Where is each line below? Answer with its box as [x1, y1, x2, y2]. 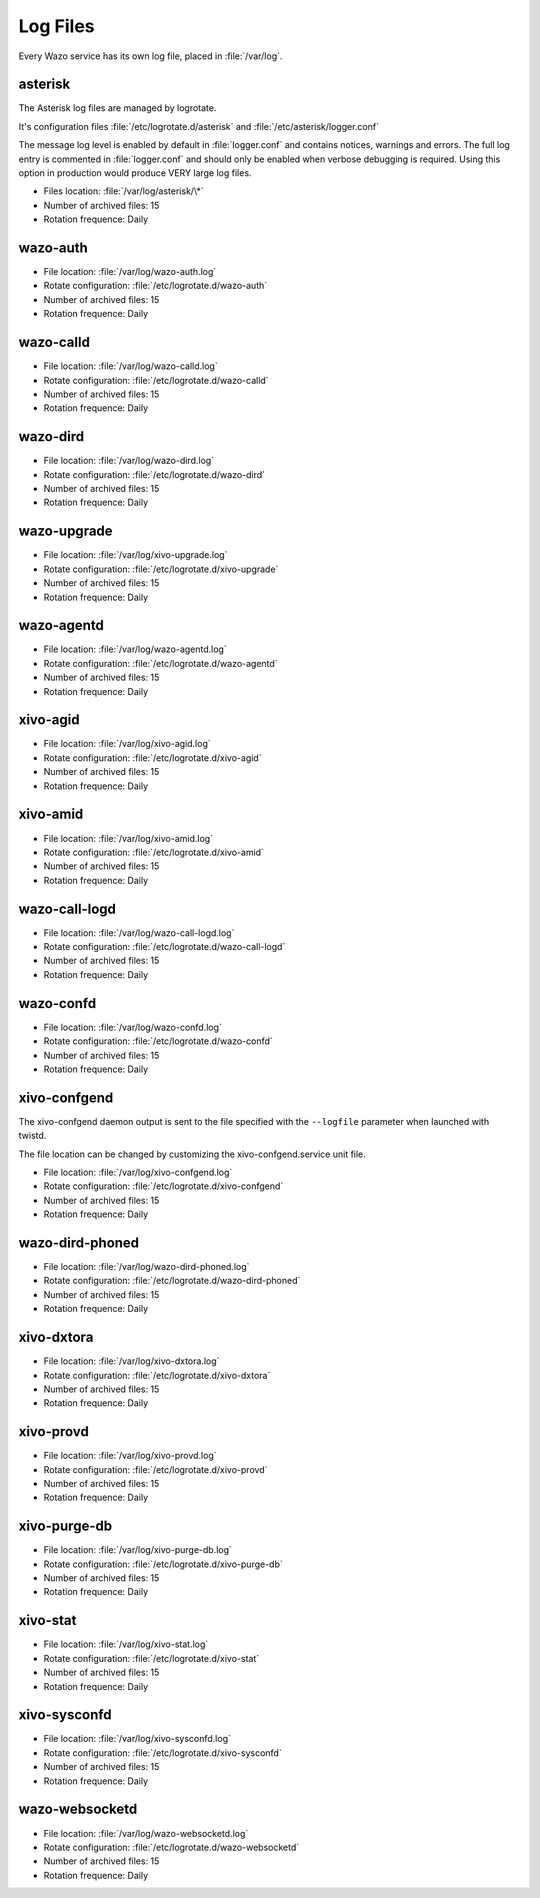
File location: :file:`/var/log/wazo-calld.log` [43, 360, 219, 372]
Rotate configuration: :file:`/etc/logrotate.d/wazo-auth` [43, 280, 268, 292]
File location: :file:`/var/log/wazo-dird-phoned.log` [43, 1261, 250, 1273]
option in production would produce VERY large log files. [18, 167, 252, 179]
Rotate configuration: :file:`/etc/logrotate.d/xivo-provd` [43, 1463, 268, 1475]
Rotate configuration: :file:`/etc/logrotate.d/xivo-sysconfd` [43, 1746, 282, 1759]
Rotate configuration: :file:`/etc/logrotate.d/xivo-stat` [43, 1652, 260, 1664]
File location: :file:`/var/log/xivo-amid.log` [43, 832, 214, 844]
